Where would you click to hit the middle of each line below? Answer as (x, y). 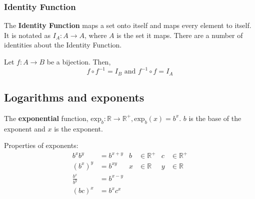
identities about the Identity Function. (63, 45)
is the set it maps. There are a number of (180, 35)
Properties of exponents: (41, 145)
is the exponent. (78, 128)
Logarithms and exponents (74, 97)
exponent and (25, 128)
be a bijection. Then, (79, 61)
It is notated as (27, 35)
